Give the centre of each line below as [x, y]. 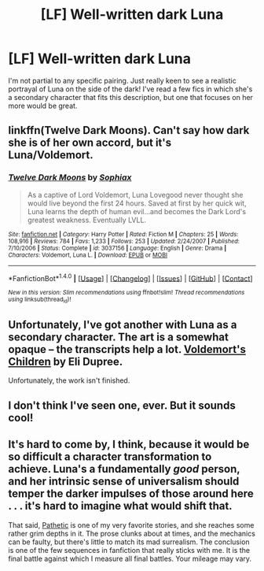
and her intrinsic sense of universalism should [124, 482]
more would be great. [43, 106]
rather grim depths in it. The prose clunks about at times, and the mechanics [132, 533]
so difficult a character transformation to [110, 457]
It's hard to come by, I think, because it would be [129, 445]
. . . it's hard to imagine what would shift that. [121, 506]
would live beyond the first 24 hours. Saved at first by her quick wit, [137, 203]
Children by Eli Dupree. [66, 362]
